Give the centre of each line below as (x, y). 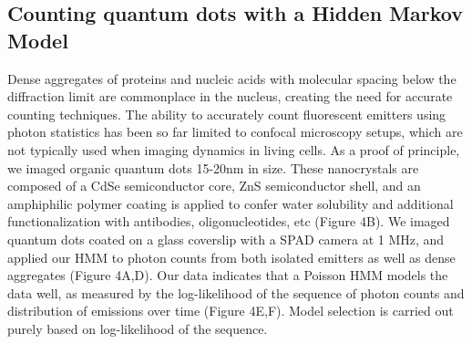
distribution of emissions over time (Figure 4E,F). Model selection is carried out (231, 311)
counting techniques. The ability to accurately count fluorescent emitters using (227, 114)
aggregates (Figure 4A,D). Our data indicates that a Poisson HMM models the (228, 275)
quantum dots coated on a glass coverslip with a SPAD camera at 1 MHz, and (226, 239)
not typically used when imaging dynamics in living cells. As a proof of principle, (234, 149)
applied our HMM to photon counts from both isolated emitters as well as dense (231, 257)
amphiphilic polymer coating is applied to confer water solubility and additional (231, 203)
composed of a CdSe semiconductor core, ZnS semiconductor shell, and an (214, 186)
